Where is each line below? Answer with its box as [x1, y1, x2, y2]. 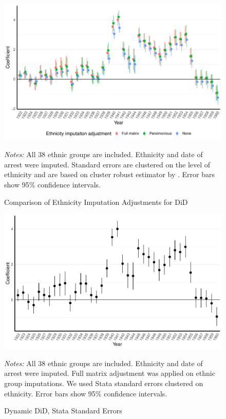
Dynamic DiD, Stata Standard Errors [4, 405, 122, 416]
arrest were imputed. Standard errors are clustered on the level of [4, 159, 211, 169]
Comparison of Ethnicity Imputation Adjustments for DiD [4, 196, 188, 207]
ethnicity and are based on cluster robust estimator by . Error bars [4, 169, 215, 180]
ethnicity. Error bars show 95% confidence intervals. [4, 388, 167, 398]
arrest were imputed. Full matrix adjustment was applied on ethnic [4, 368, 215, 378]
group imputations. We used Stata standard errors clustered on [4, 378, 203, 389]
